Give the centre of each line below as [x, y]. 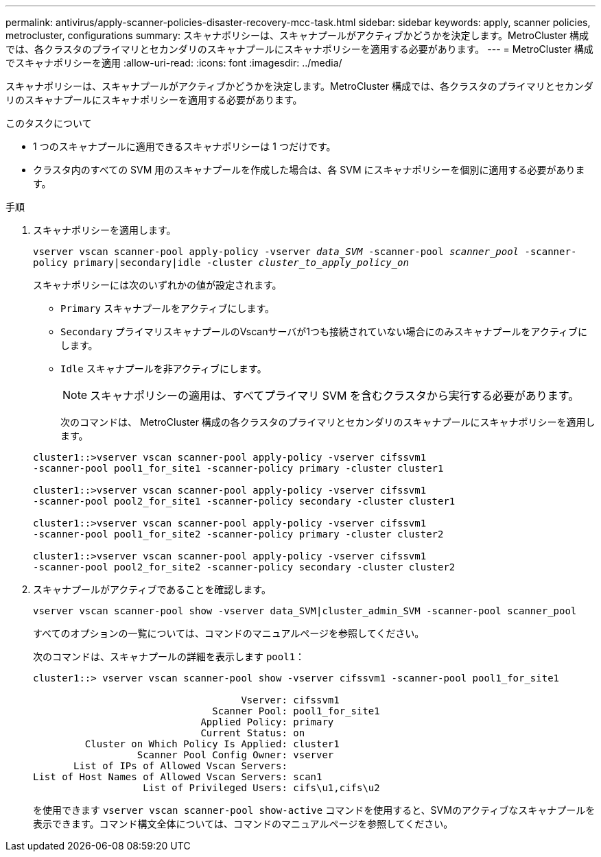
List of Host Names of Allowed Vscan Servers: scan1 [178, 777]
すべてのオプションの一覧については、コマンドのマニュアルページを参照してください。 [229, 633]
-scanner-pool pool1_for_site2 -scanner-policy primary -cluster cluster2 [238, 534]
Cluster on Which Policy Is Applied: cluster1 [212, 744]
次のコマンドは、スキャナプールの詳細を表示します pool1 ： [169, 656]
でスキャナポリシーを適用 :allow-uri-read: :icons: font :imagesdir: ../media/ [174, 63]
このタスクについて [49, 123]
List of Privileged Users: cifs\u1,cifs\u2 [261, 788]
